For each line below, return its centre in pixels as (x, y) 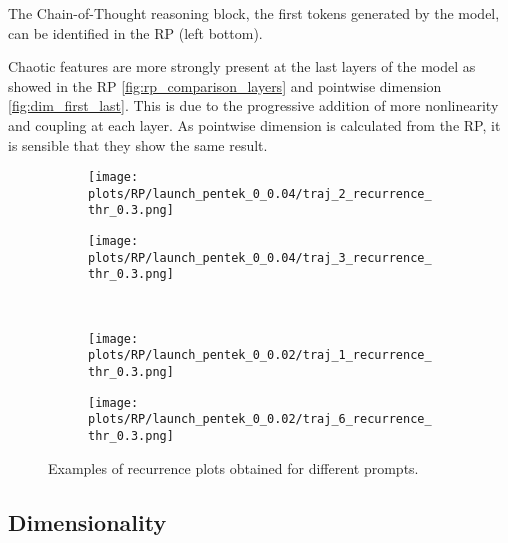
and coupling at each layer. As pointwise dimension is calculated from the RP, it (254, 124)
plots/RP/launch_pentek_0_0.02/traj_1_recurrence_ (260, 355)
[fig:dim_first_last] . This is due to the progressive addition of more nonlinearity (253, 105)
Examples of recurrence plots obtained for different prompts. (233, 467)
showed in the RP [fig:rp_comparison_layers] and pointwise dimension (225, 85)
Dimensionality (87, 521)
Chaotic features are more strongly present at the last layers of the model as (242, 66)
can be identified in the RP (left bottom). (135, 32)
